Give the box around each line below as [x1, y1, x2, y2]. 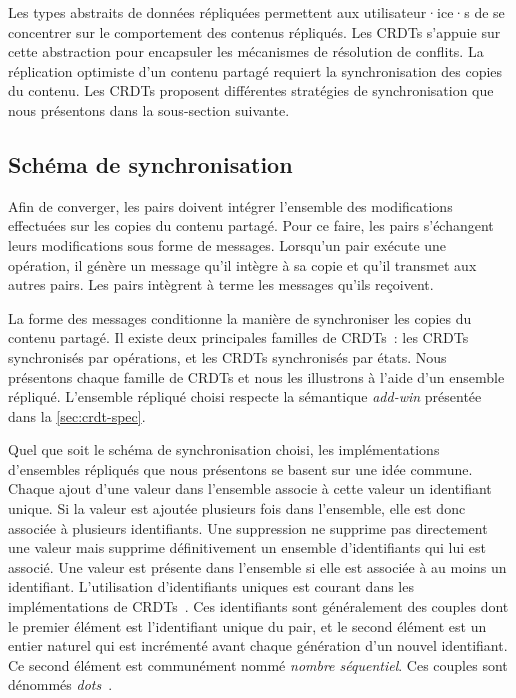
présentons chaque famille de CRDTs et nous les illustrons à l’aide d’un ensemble [8, 366, 505, 387]
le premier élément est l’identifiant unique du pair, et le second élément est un [8, 615, 487, 636]
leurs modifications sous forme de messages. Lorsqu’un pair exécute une [8, 234, 447, 255]
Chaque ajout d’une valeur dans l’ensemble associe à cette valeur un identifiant [8, 478, 492, 499]
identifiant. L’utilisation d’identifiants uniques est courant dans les [8, 576, 414, 597]
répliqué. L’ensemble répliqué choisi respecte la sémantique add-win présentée [8, 386, 482, 407]
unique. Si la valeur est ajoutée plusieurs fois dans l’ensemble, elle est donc [8, 498, 466, 519]
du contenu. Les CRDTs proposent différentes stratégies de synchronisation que [8, 80, 494, 101]
